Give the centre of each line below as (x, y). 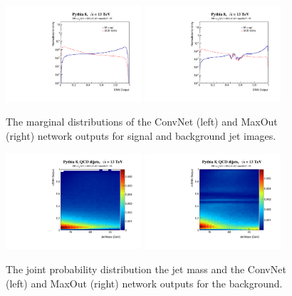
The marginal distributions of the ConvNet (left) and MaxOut (142, 122)
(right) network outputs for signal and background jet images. (141, 136)
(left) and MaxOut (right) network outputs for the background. (144, 283)
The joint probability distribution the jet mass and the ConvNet (146, 269)
